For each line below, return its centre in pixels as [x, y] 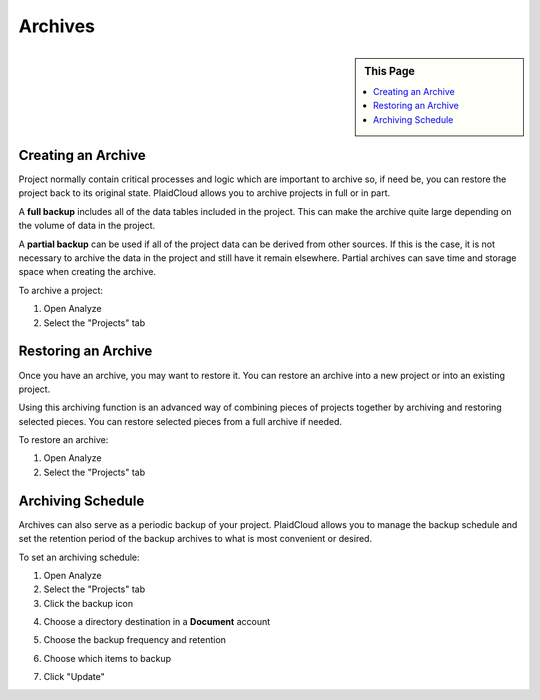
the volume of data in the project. [87, 226]
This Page [389, 71]
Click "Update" [74, 677]
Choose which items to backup [107, 658]
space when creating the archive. [87, 272]
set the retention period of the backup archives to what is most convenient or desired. [195, 539]
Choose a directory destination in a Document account [157, 622]
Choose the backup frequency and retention [135, 640]
